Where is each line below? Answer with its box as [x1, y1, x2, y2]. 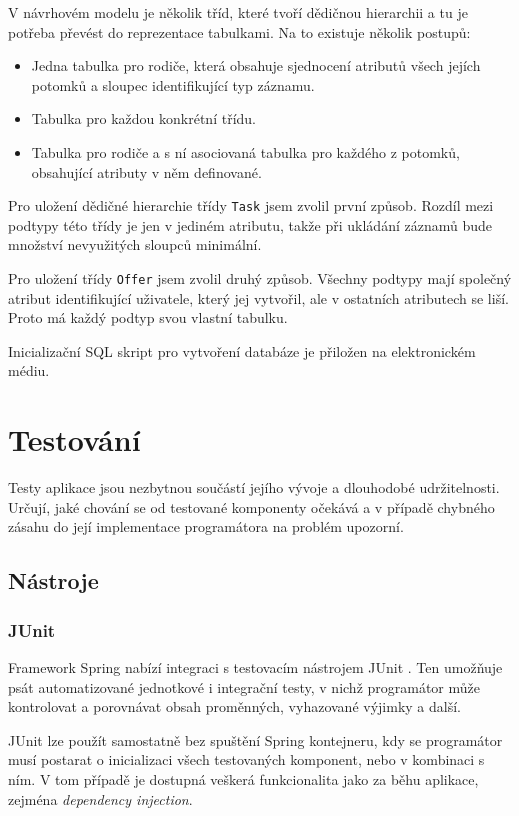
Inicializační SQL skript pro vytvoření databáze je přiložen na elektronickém [8, 340, 476, 361]
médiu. [8, 360, 50, 381]
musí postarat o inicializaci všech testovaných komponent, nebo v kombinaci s [8, 749, 485, 770]
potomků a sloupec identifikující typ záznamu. [31, 74, 315, 95]
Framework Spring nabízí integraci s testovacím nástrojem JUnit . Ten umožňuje [8, 656, 503, 677]
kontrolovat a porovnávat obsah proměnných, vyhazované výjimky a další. [8, 696, 461, 717]
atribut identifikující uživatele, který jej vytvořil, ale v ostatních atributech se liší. [8, 287, 509, 308]
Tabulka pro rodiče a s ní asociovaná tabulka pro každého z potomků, [31, 141, 460, 162]
